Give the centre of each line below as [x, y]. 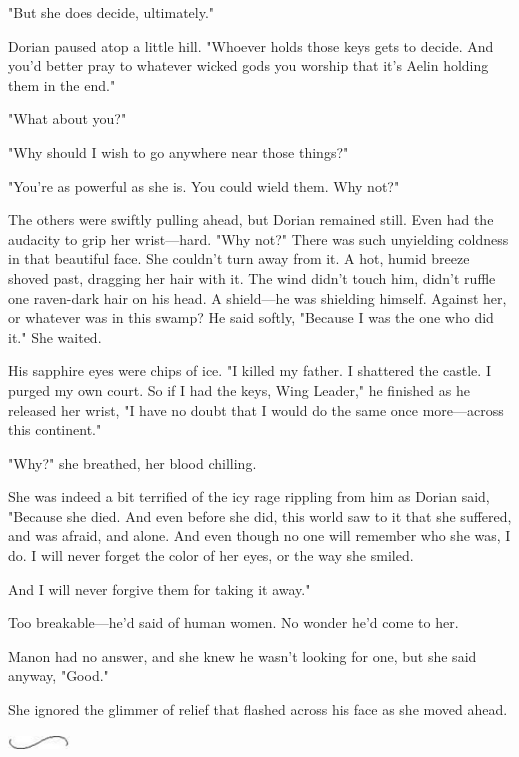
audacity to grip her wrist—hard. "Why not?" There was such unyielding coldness [258, 238]
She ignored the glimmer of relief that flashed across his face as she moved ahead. [258, 709]
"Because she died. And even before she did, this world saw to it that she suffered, [260, 515]
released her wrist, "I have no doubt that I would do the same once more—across [256, 409]
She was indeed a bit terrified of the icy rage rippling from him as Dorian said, [249, 496]
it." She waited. [55, 336]
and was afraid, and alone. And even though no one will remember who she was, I [259, 535]
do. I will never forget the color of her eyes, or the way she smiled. [211, 555]
